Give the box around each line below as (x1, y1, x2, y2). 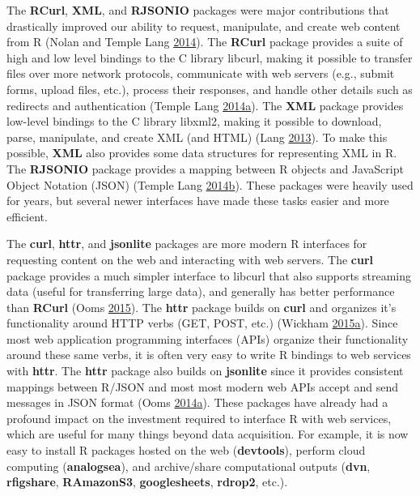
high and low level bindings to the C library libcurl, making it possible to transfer (6, 49, 413, 66)
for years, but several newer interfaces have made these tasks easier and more (6, 192, 389, 209)
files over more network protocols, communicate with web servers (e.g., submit (6, 65, 395, 82)
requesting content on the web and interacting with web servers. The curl (6, 250, 373, 267)
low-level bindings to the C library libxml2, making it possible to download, (6, 113, 382, 130)
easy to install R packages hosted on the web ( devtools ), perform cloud (6, 442, 366, 459)
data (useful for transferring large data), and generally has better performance (6, 283, 395, 300)
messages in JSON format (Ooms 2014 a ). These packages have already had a (6, 394, 388, 411)
